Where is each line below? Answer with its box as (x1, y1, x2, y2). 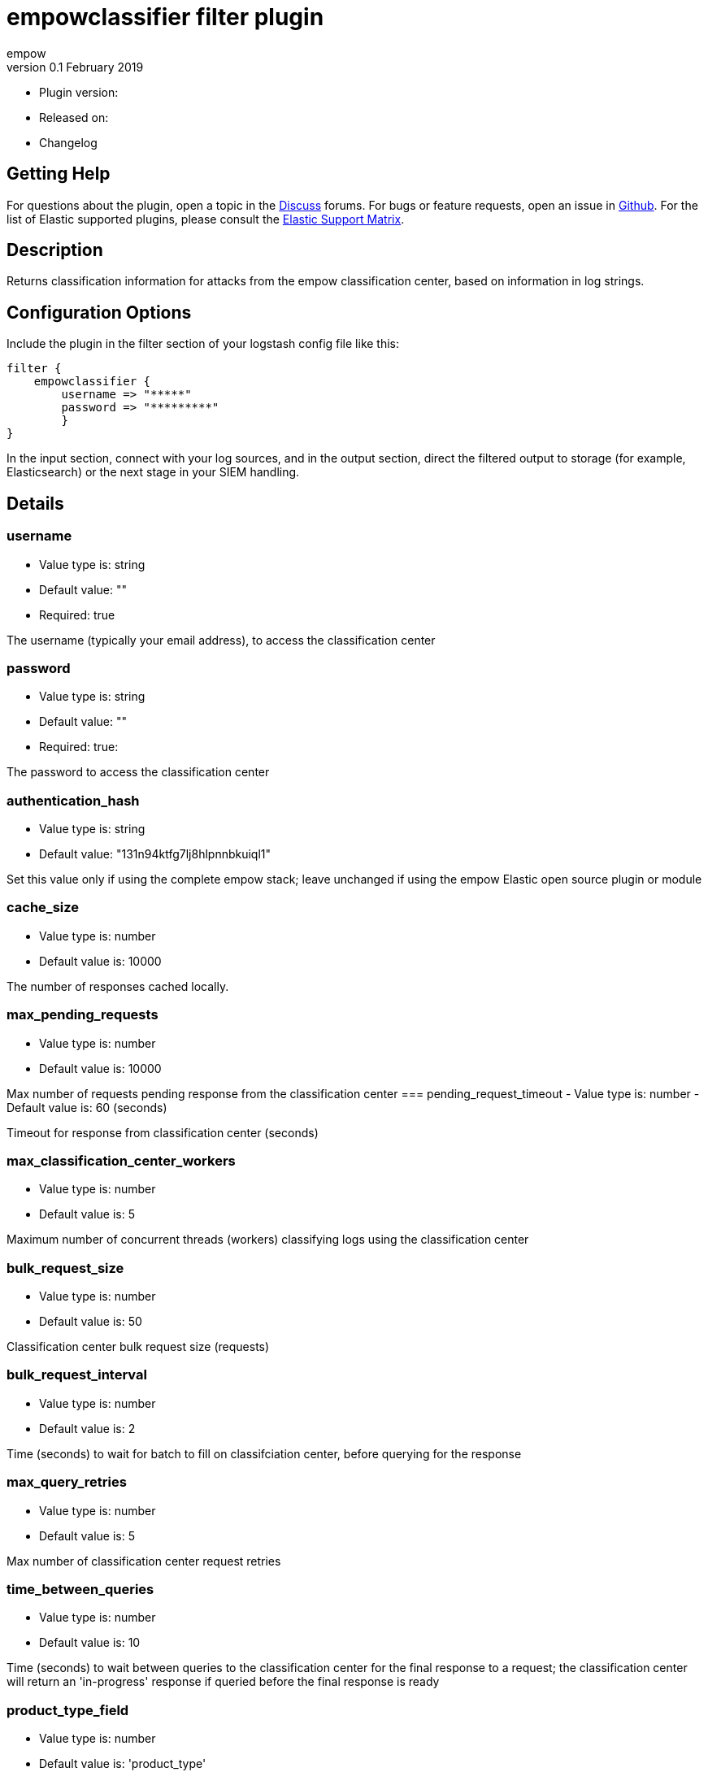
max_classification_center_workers (7, 1152, 236, 1169)
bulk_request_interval (7, 1366, 147, 1383)
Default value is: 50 (39, 1314, 142, 1328)
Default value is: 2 (39, 1421, 136, 1435)
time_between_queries (7, 1580, 154, 1597)
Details (7, 493, 64, 514)
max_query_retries (7, 1474, 127, 1491)
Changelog (39, 135, 98, 150)
